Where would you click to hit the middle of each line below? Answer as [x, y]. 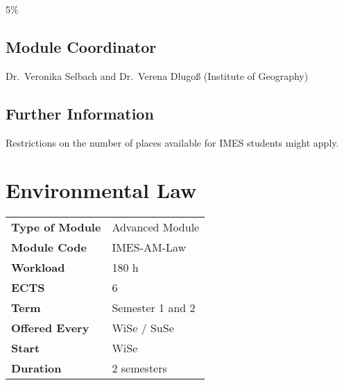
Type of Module [56, 227]
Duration [36, 368]
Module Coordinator [81, 46]
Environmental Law [101, 190]
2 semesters [139, 368]
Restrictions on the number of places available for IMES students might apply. [172, 142]
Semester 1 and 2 [154, 308]
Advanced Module [156, 227]
